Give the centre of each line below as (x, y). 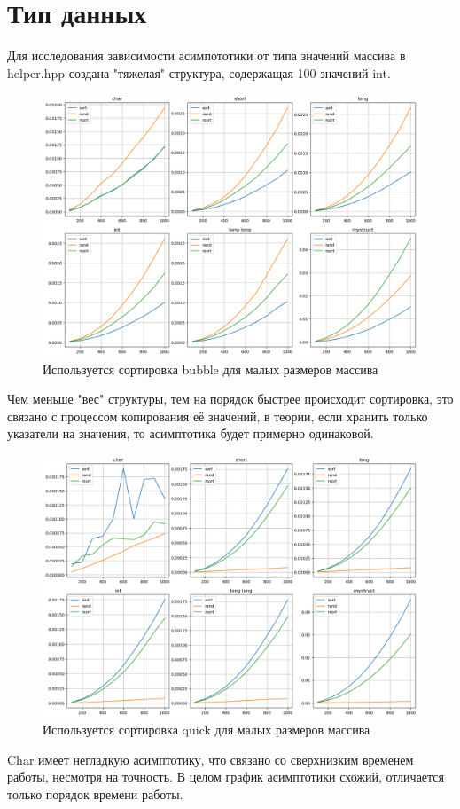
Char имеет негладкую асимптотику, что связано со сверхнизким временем (211, 759)
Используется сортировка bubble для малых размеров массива (211, 369)
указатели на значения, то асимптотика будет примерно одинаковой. (191, 433)
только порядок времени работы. (95, 793)
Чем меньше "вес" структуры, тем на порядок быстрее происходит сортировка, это (230, 399)
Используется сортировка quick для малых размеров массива (207, 730)
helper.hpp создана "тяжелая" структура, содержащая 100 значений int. (199, 72)
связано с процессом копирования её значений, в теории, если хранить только (218, 416)
